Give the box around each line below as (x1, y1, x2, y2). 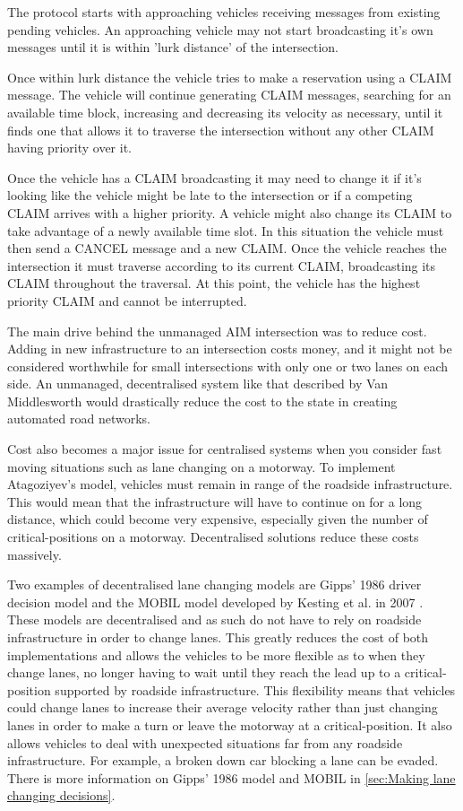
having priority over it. (7, 138, 132, 157)
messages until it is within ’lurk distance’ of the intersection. (7, 38, 339, 57)
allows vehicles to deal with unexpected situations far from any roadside (7, 733, 403, 752)
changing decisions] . (7, 786, 116, 805)
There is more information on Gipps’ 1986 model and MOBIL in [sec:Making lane (7, 768, 456, 787)
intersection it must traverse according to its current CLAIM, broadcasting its (7, 256, 436, 275)
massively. (7, 545, 62, 563)
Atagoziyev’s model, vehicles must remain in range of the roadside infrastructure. (7, 475, 453, 493)
